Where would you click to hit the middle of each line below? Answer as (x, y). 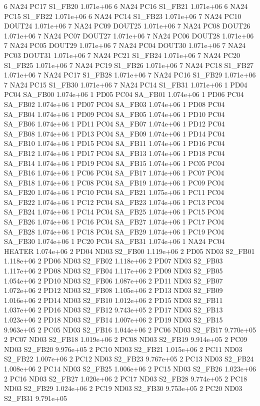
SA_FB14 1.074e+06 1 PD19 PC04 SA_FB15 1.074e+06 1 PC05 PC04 (114, 163)
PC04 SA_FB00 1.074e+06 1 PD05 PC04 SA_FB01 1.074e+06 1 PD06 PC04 (124, 94)
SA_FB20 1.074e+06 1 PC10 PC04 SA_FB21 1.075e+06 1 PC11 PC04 (114, 192)
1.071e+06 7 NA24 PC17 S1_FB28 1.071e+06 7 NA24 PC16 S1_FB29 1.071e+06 (130, 75)
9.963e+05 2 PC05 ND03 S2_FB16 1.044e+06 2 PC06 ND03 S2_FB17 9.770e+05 (130, 329)
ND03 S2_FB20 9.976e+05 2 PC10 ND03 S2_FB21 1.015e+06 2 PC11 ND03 (123, 349)
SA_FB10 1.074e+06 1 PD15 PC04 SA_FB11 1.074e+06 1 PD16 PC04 (114, 143)
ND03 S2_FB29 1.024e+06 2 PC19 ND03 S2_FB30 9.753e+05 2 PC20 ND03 (123, 388)
